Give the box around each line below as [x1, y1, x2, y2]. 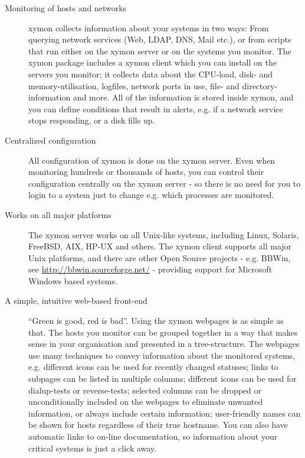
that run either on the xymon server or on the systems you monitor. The [28, 44, 291, 57]
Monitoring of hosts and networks [5, 2, 127, 14]
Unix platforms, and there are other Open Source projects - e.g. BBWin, [28, 251, 291, 264]
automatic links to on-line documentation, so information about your [28, 430, 278, 442]
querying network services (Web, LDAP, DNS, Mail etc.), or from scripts [28, 33, 291, 46]
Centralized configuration [5, 134, 96, 146]
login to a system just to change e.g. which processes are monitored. [28, 189, 274, 201]
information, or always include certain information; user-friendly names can [28, 407, 301, 419]
